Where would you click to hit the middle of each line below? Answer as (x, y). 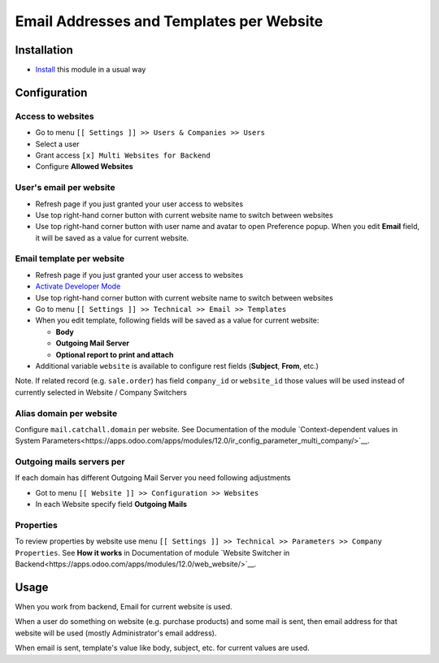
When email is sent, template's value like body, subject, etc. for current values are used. (162, 648)
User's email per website (65, 188)
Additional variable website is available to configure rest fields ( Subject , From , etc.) (177, 366)
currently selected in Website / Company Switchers (101, 392)
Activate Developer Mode (78, 286)
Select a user (58, 144)
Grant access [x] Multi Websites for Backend (123, 155)
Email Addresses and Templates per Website (169, 21)
